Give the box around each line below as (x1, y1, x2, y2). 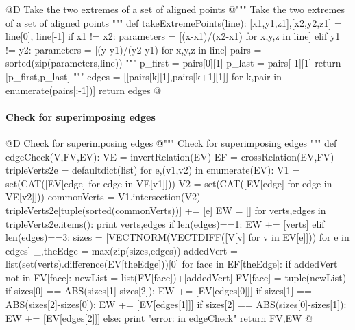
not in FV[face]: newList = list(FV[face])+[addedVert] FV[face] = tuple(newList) (5, 270, 347, 284)
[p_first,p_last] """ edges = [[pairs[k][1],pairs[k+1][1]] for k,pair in (5, 69, 282, 83)
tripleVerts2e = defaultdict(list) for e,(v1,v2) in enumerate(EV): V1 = (5, 163, 300, 177)
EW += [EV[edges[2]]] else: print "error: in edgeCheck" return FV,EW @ (5, 310, 313, 325)
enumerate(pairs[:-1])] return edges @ (5, 82, 162, 97)
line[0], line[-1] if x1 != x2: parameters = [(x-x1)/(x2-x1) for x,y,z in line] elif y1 (5, 29, 341, 43)
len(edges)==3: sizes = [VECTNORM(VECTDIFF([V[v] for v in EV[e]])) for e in (5, 230, 350, 244)
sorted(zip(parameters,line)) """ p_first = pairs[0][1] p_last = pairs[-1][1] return (5, 56, 341, 70)
